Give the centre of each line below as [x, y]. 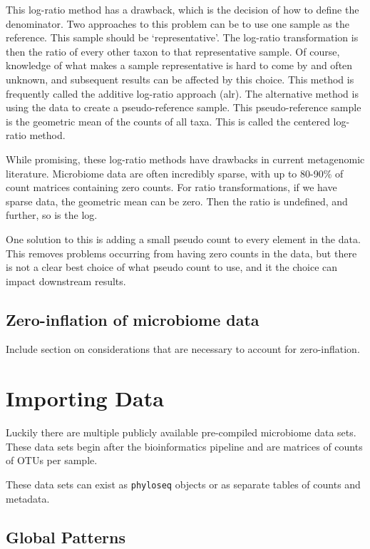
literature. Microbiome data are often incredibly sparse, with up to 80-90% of [175, 173]
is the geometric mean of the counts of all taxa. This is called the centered [168, 121]
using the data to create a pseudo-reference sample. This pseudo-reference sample [184, 107]
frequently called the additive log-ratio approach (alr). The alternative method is [182, 93]
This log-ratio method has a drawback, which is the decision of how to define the [183, 9]
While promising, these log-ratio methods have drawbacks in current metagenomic [185, 159]
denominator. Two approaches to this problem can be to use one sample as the [178, 23]
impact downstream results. [66, 281]
